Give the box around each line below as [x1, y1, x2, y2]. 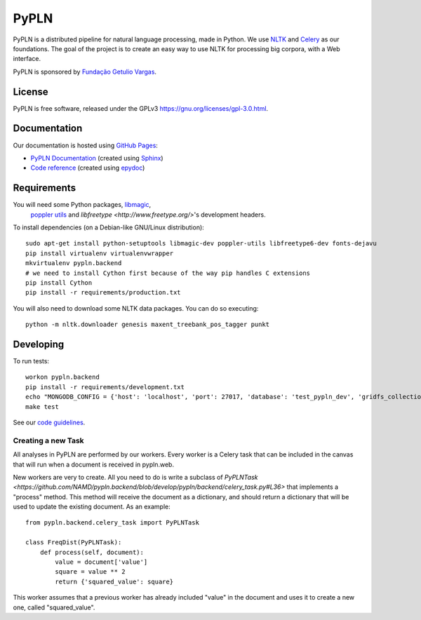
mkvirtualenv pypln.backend [25, 260, 122, 267]
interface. [13, 55, 41, 63]
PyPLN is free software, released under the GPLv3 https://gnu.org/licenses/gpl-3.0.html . [13, 104, 269, 112]
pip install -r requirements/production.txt [25, 288, 182, 297]
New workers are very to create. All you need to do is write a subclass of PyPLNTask [13, 473, 258, 481]
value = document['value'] [55, 558, 148, 566]
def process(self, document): [39, 548, 144, 556]
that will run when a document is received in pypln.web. [13, 460, 175, 469]
